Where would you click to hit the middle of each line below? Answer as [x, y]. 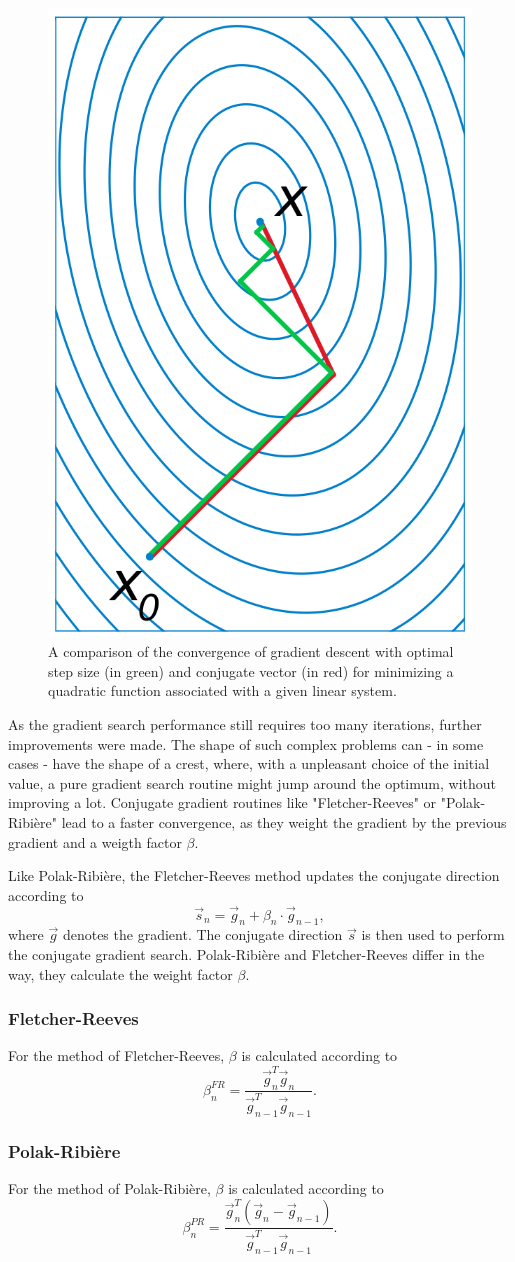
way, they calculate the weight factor [120, 973]
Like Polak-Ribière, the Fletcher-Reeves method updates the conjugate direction [254, 875]
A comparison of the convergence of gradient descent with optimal [251, 651]
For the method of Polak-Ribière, [109, 1188]
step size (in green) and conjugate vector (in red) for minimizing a [251, 670]
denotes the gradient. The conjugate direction [202, 934]
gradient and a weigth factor [95, 841]
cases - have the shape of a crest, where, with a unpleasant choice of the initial [249, 763]
